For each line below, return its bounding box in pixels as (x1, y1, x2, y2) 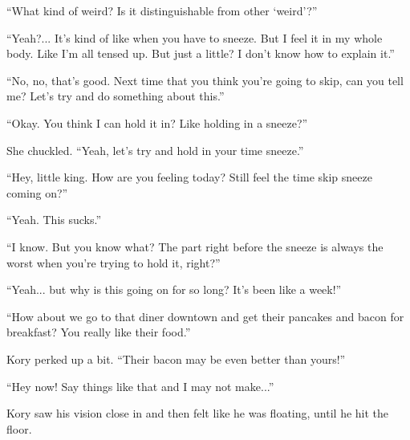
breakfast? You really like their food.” (6, 324, 191, 340)
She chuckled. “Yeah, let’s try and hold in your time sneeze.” (6, 141, 304, 158)
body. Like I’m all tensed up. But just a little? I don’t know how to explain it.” (6, 45, 395, 62)
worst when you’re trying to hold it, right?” (6, 254, 221, 271)
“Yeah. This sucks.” (6, 211, 102, 228)
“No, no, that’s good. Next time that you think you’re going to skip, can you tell (6, 71, 404, 88)
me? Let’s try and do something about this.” (6, 88, 225, 104)
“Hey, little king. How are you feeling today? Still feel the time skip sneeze (6, 169, 372, 185)
